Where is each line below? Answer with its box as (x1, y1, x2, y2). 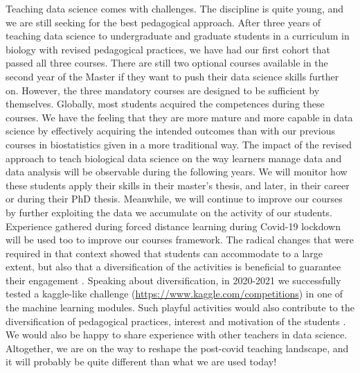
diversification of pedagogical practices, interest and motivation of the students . (6, 313, 346, 328)
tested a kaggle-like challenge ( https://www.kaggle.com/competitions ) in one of (6, 286, 343, 301)
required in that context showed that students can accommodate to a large (6, 245, 323, 260)
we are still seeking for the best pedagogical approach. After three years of (6, 15, 321, 29)
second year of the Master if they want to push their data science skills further (6, 69, 339, 83)
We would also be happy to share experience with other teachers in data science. (6, 327, 348, 342)
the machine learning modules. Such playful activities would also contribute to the (6, 300, 354, 315)
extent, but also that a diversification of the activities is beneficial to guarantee (6, 259, 341, 274)
